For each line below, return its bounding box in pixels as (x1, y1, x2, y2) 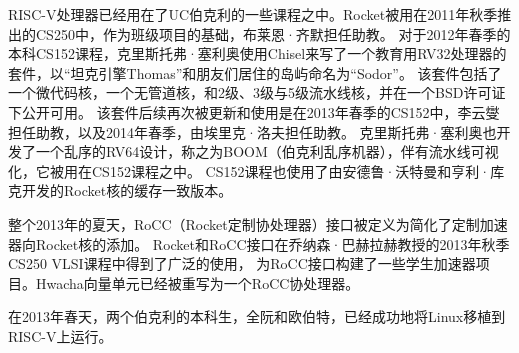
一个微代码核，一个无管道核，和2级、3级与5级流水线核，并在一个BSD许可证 (8, 82, 506, 103)
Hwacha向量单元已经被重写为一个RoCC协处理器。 (35, 272, 360, 293)
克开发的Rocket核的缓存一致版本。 (8, 180, 233, 201)
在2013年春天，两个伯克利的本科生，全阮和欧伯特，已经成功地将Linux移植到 (8, 306, 506, 327)
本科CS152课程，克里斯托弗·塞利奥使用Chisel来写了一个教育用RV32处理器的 (8, 43, 507, 64)
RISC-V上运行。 (8, 325, 113, 346)
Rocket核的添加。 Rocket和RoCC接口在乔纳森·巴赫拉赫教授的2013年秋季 (35, 233, 510, 254)
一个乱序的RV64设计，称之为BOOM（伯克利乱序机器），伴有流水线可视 (35, 141, 499, 162)
